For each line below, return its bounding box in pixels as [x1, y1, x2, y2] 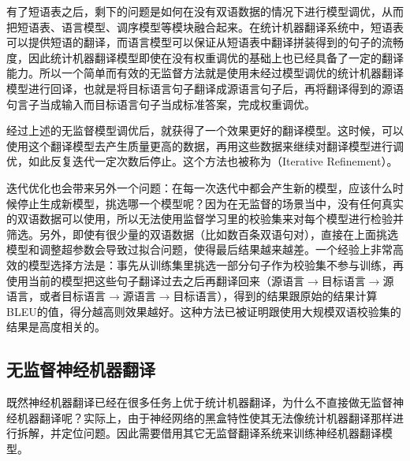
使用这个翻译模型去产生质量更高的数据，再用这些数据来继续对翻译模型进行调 [6, 137, 404, 154]
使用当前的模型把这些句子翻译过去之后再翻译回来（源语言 [6, 272, 304, 288]
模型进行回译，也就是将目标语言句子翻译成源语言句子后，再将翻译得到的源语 [6, 80, 404, 96]
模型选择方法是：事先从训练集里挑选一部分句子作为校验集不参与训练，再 [28, 256, 404, 273]
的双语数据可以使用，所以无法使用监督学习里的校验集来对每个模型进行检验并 [6, 210, 404, 227]
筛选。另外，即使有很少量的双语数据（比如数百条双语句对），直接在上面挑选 [6, 225, 398, 242]
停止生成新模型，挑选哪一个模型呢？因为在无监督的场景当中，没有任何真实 [17, 195, 404, 211]
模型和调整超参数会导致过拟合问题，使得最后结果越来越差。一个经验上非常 [6, 241, 393, 258]
